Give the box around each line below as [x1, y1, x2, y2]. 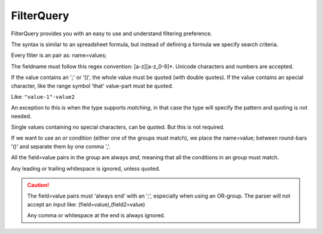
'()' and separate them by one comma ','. [11, 142, 111, 150]
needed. [11, 113, 32, 120]
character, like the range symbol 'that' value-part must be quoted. [11, 82, 173, 89]
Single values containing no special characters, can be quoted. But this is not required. [11, 123, 225, 131]
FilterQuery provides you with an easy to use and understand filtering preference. [11, 30, 212, 37]
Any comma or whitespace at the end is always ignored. [27, 212, 166, 219]
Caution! [27, 181, 50, 189]
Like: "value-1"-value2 [11, 93, 75, 100]
